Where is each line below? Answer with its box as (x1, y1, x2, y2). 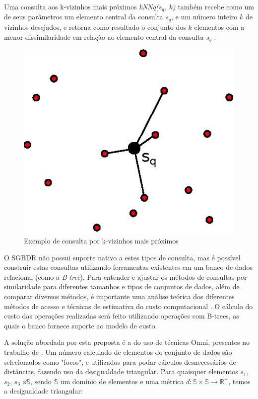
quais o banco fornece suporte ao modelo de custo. (4, 320, 157, 330)
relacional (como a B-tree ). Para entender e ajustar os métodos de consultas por (4, 271, 247, 282)
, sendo (30, 376, 52, 386)
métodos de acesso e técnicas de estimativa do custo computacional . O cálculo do (4, 301, 253, 311)
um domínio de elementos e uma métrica (60, 376, 184, 386)
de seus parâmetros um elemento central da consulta (4, 11, 163, 22)
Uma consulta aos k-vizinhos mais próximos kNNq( (4, 1, 159, 11)
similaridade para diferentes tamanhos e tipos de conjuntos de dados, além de (4, 281, 240, 292)
